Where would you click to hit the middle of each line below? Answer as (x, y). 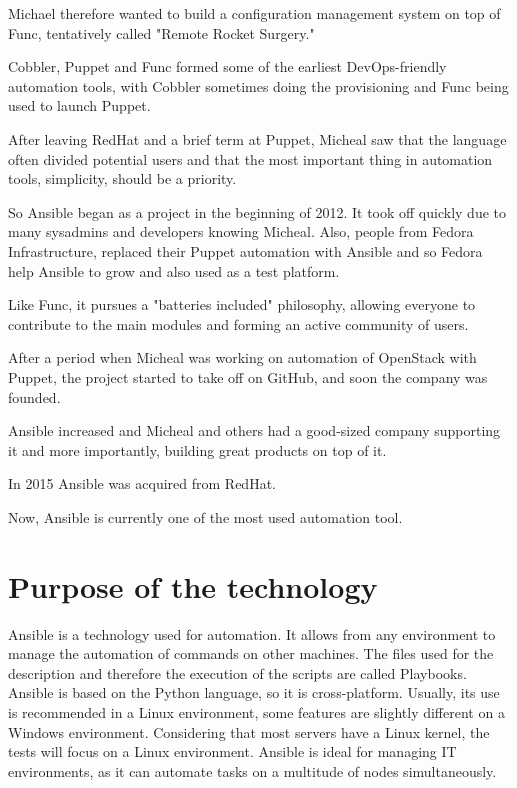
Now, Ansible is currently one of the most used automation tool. (205, 516)
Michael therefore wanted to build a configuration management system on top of (254, 13)
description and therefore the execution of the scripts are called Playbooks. (237, 672)
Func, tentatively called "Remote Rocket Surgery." (161, 32)
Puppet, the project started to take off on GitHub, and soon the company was (248, 376)
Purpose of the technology (193, 585)
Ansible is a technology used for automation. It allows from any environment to (252, 633)
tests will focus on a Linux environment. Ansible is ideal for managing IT (232, 751)
